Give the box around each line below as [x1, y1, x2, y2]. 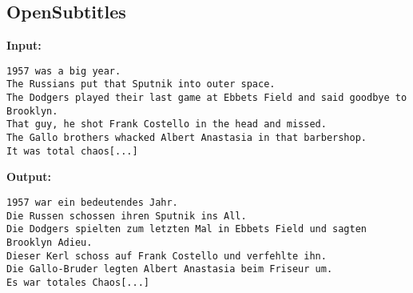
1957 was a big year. [6, 65, 121, 77]
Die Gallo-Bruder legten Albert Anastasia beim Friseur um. [6, 263, 333, 275]
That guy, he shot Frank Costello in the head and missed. [6, 118, 327, 130]
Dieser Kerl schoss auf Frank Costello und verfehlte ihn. [6, 250, 327, 262]
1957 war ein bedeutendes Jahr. [6, 196, 178, 208]
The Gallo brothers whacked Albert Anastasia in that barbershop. [6, 132, 367, 144]
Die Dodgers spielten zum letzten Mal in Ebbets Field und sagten [6, 223, 367, 235]
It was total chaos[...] [6, 145, 138, 157]
